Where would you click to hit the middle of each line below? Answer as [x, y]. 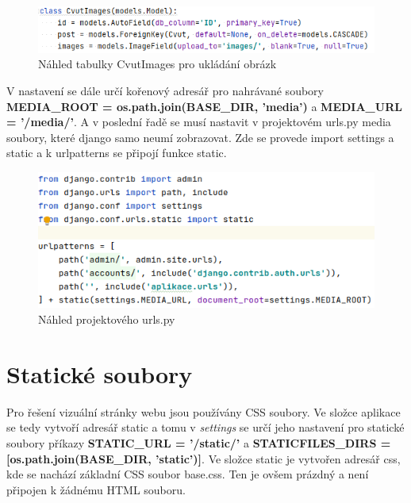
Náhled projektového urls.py [107, 319]
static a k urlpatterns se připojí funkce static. [117, 153]
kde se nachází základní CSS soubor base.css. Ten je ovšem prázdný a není [188, 474]
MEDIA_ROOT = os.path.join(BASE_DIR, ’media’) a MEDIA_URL [204, 106]
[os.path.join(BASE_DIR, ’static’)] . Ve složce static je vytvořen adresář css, [204, 458]
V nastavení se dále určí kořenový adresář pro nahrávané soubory [165, 90]
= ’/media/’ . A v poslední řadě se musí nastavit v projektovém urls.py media [199, 122]
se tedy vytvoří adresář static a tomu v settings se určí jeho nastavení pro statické [205, 427]
